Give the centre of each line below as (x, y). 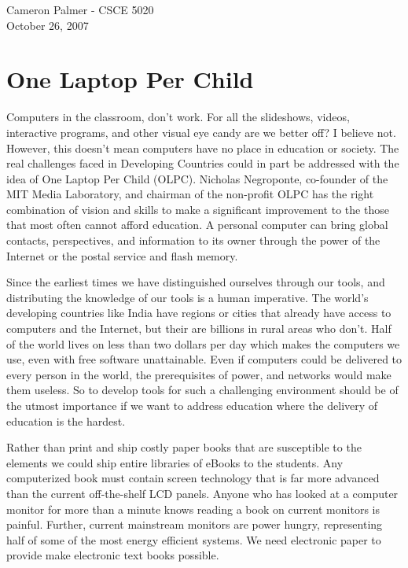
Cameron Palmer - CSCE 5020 (80, 9)
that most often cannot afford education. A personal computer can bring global (197, 225)
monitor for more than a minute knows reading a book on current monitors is (193, 509)
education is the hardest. (66, 420)
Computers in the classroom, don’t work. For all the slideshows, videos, (178, 117)
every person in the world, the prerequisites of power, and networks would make (199, 374)
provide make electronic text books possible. (113, 555)
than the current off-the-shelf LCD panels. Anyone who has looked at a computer (202, 493)
